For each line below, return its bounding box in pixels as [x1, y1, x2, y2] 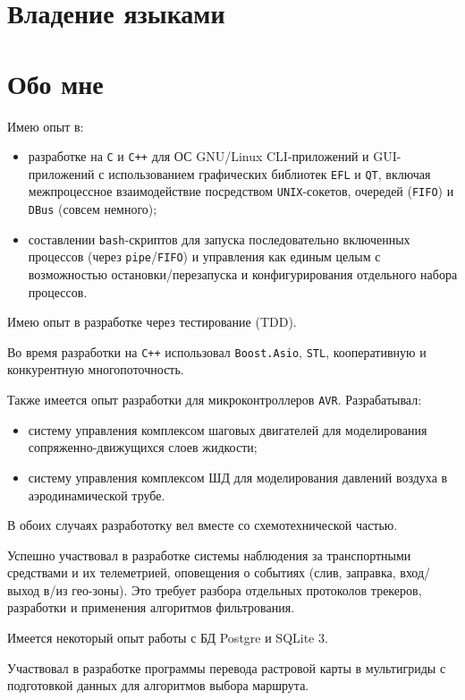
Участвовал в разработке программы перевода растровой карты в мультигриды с [7, 658, 446, 677]
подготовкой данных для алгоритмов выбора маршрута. [7, 676, 309, 695]
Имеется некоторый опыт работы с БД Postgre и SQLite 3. [7, 628, 328, 647]
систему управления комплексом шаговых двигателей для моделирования [28, 420, 427, 439]
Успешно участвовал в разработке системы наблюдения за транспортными [7, 545, 411, 564]
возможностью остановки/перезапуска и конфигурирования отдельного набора [28, 265, 458, 284]
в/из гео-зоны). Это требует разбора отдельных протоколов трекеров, [43, 580, 422, 599]
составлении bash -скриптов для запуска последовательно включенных [28, 229, 410, 248]
